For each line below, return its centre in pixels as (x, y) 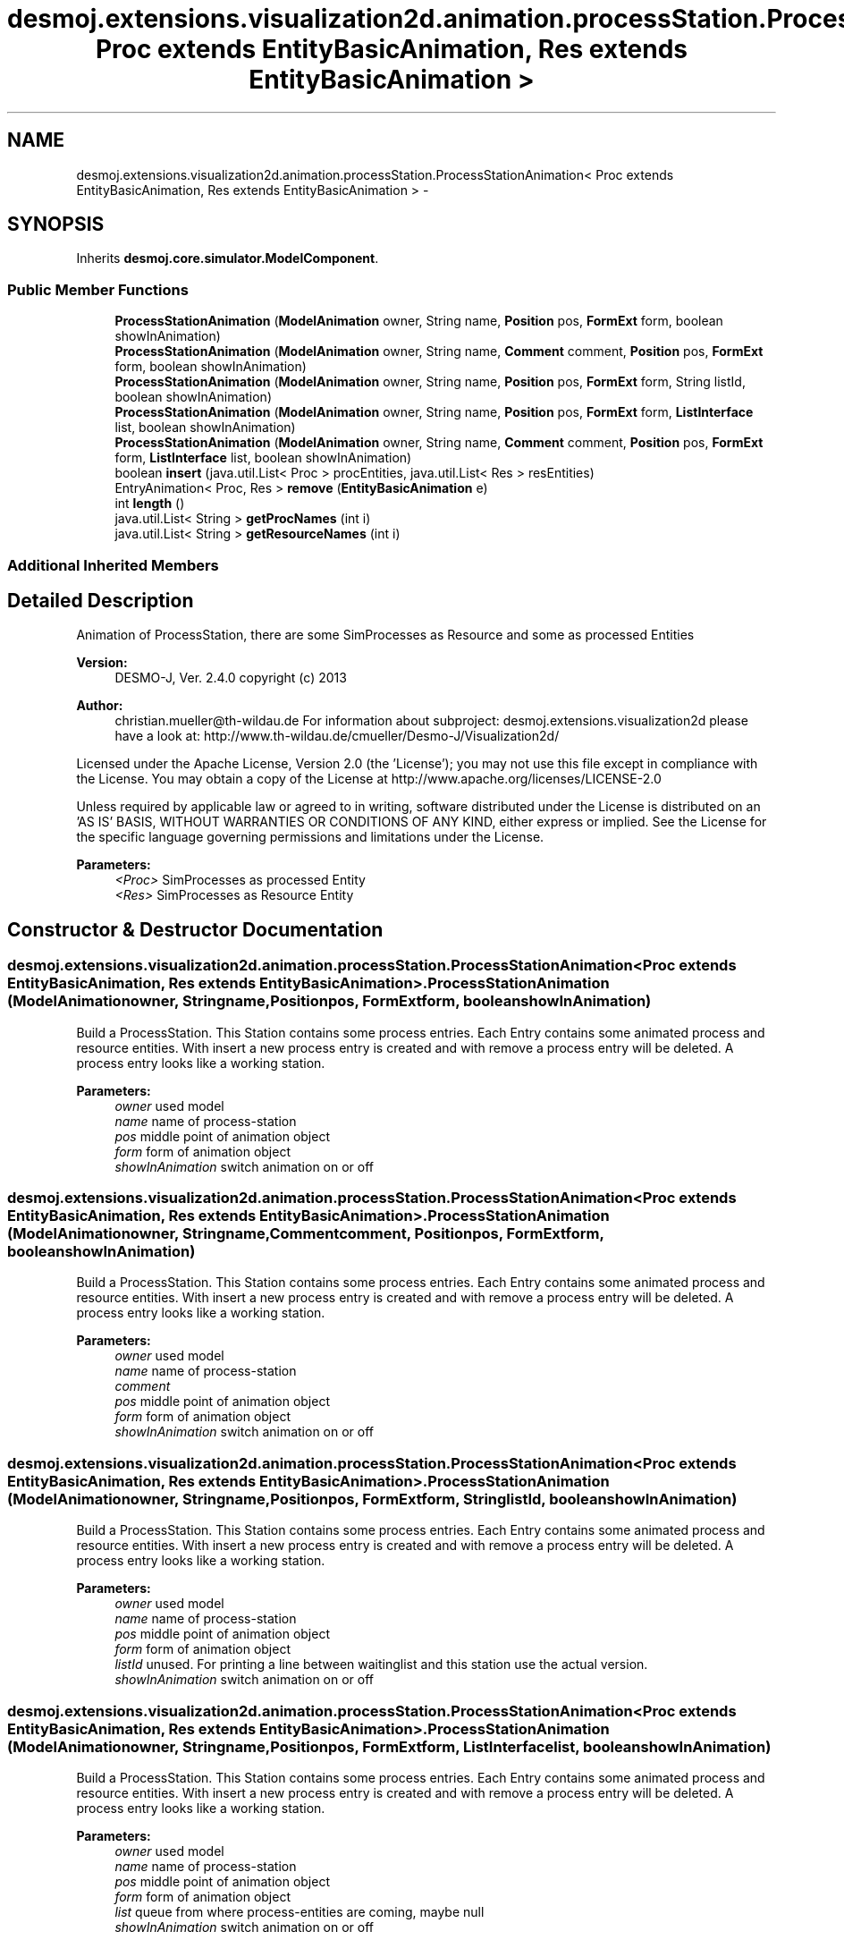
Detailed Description (101, 600)
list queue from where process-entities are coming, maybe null (300, 1911)
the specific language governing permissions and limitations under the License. (310, 837)
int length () (150, 504)
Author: (100, 706)
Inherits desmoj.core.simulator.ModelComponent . (228, 258)
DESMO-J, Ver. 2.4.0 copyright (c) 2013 (231, 678)
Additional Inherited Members (113, 565)
